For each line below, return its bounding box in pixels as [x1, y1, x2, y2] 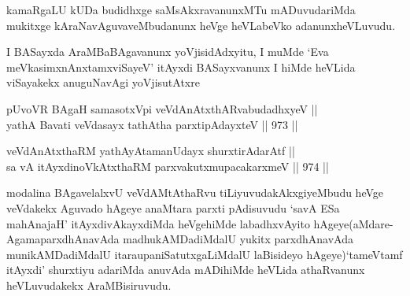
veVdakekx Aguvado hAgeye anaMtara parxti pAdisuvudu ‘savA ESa [6, 199, 340, 216]
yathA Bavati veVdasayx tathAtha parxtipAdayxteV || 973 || [6, 116, 298, 132]
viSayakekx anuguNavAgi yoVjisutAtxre [6, 74, 200, 91]
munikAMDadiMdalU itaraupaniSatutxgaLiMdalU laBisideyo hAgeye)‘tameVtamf [6, 246, 403, 262]
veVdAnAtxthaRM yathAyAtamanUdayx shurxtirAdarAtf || [6, 142, 295, 159]
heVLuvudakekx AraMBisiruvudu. [6, 276, 172, 293]
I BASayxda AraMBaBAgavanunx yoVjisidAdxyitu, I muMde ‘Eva [6, 43, 329, 60]
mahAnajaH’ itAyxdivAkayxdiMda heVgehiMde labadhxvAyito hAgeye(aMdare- [6, 215, 393, 231]
